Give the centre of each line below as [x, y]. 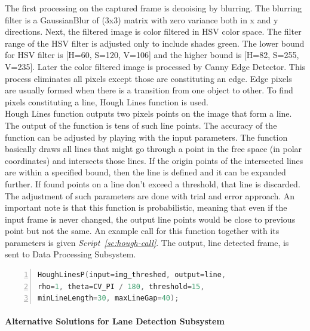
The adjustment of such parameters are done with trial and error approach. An [150, 195]
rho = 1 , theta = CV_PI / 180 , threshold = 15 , [121, 286]
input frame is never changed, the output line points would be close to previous [150, 219]
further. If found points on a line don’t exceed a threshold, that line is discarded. [153, 183]
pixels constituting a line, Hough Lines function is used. [107, 101]
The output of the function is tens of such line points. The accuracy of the [141, 125]
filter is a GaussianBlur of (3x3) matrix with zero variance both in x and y [142, 19]
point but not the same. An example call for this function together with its [142, 231]
